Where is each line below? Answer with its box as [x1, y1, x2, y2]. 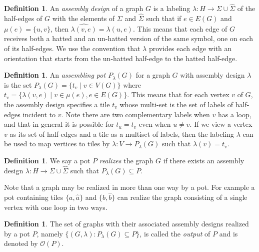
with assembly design [180, 70, 245, 80]
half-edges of [4, 13, 42, 24]
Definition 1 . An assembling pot [4, 70, 106, 80]
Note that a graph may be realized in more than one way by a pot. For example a [4, 182, 255, 192]
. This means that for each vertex [127, 89, 229, 100]
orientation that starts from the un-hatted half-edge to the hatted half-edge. [4, 53, 237, 63]
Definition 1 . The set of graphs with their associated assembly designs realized [4, 218, 249, 229]
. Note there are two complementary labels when [61, 109, 210, 119]
